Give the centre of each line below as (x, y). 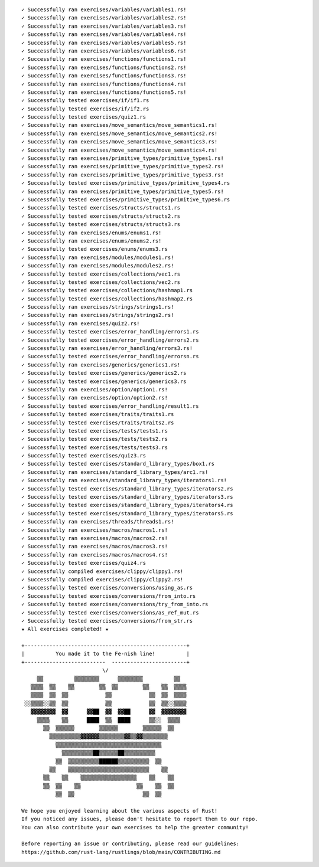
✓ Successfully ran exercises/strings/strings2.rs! (98, 315)
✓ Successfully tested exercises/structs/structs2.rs (101, 216)
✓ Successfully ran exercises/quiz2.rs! (81, 323)
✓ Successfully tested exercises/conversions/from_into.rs (109, 596)
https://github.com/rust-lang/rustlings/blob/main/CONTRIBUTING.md (121, 852)
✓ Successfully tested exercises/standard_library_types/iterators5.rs (127, 513)
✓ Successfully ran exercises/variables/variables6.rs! (104, 51)
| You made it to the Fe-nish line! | (106, 654)
